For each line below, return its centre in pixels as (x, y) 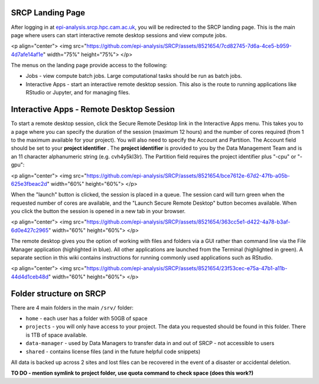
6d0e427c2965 (30, 230)
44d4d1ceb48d (30, 277)
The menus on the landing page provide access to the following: (89, 65)
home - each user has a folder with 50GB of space (87, 319)
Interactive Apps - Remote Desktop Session (93, 109)
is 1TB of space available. (57, 335)
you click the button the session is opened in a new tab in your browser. (98, 211)
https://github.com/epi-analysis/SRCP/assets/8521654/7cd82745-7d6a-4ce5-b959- (189, 46)
